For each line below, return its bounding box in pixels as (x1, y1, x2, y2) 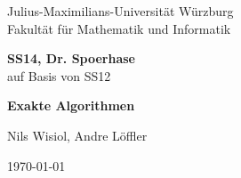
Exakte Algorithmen (7, 96, 135, 115)
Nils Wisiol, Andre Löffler (7, 125, 148, 144)
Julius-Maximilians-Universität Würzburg (7, 2, 234, 20)
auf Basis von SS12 (7, 66, 111, 85)
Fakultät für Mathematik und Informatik (7, 19, 231, 37)
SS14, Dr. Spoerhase (7, 49, 135, 68)
